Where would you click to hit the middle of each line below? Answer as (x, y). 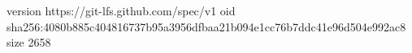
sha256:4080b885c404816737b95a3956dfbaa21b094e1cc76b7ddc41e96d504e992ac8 (206, 26)
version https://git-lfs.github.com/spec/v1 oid (121, 10)
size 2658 (29, 42)
